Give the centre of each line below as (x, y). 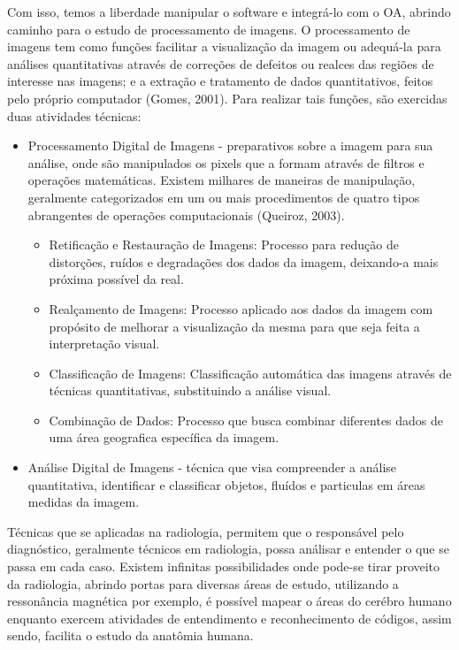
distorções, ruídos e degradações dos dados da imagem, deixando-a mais (244, 261)
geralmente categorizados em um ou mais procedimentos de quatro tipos (224, 197)
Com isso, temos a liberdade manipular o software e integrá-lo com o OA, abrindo (229, 11)
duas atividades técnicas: (74, 115)
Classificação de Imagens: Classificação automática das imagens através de (250, 373)
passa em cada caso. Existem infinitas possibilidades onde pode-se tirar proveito (224, 566)
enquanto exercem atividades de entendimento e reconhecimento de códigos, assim (229, 618)
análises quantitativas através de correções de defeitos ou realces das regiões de (221, 63)
